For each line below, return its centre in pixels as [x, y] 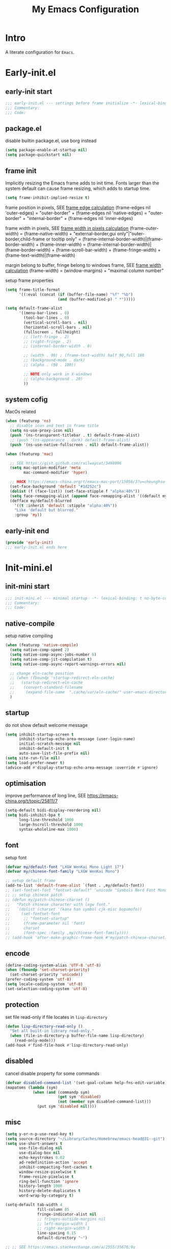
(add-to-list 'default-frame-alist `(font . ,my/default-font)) [75, 886]
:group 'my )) [28, 515]
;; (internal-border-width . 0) [58, 346]
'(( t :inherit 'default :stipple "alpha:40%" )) [66, 505]
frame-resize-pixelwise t [46, 1177]
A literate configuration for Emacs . [40, 52]
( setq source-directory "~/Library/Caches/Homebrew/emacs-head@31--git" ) [85, 1139]
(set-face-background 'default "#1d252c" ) [55, 486]
